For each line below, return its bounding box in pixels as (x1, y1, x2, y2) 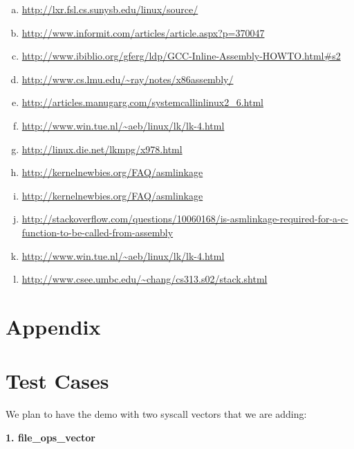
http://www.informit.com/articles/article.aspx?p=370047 (21, 25, 265, 39)
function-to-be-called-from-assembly (21, 224, 174, 239)
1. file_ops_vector (6, 430, 95, 444)
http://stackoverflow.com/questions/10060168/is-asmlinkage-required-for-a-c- (21, 211, 348, 226)
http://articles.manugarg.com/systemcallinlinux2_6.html (21, 95, 263, 109)
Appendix (6, 312, 101, 340)
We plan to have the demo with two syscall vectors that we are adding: (6, 407, 307, 421)
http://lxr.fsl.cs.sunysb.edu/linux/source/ (21, 2, 198, 16)
